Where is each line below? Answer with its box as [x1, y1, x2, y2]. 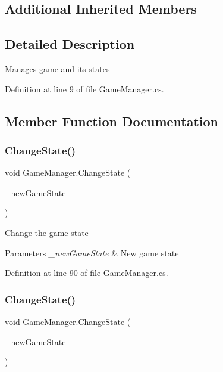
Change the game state [5, 226, 89, 238]
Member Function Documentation [5, 111, 219, 130]
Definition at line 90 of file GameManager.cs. [5, 266, 168, 279]
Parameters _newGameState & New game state [5, 246, 179, 259]
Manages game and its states [5, 62, 110, 75]
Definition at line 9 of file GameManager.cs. [5, 82, 164, 95]
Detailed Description [5, 35, 135, 53]
